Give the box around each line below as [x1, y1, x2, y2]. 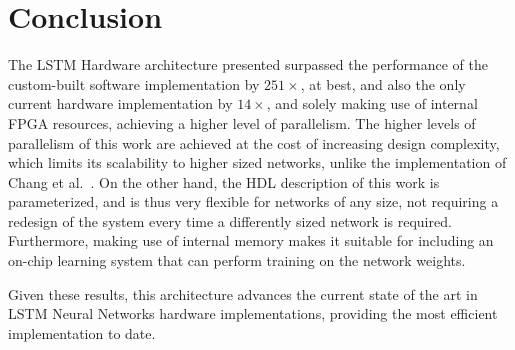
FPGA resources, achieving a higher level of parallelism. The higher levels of [8, 112, 476, 133]
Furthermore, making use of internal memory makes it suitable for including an [8, 230, 494, 251]
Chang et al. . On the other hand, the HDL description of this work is [8, 171, 440, 192]
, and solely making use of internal [266, 93, 478, 114]
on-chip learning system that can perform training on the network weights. [8, 250, 466, 271]
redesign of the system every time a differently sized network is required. [8, 210, 452, 231]
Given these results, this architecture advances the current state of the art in [8, 283, 478, 304]
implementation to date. [8, 322, 156, 343]
